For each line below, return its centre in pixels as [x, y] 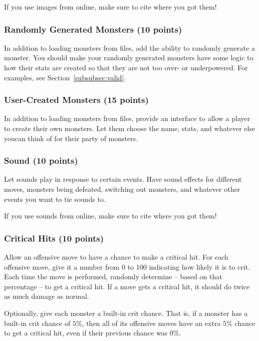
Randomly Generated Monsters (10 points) [93, 29]
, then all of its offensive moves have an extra [151, 323]
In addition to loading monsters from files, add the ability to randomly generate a [129, 47]
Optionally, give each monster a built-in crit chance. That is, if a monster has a [126, 313]
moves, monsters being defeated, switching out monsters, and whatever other [122, 189]
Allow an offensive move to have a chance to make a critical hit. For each [116, 257]
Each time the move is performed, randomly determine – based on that [113, 276]
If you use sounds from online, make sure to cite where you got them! [110, 216]
